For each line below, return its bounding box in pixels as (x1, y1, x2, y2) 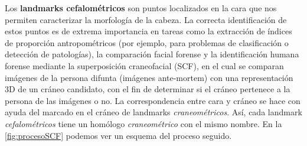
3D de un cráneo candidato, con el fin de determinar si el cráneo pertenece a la (5, 83, 290, 95)
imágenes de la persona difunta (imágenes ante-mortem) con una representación (5, 71, 293, 83)
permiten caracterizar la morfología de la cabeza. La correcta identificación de (5, 13, 287, 25)
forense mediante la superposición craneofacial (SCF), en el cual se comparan (5, 59, 284, 72)
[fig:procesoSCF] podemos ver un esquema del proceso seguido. (5, 129, 232, 141)
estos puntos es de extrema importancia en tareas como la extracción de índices (5, 25, 292, 37)
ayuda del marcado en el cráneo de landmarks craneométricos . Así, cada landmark (5, 106, 302, 118)
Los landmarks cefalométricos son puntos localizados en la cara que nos (5, 2, 277, 14)
